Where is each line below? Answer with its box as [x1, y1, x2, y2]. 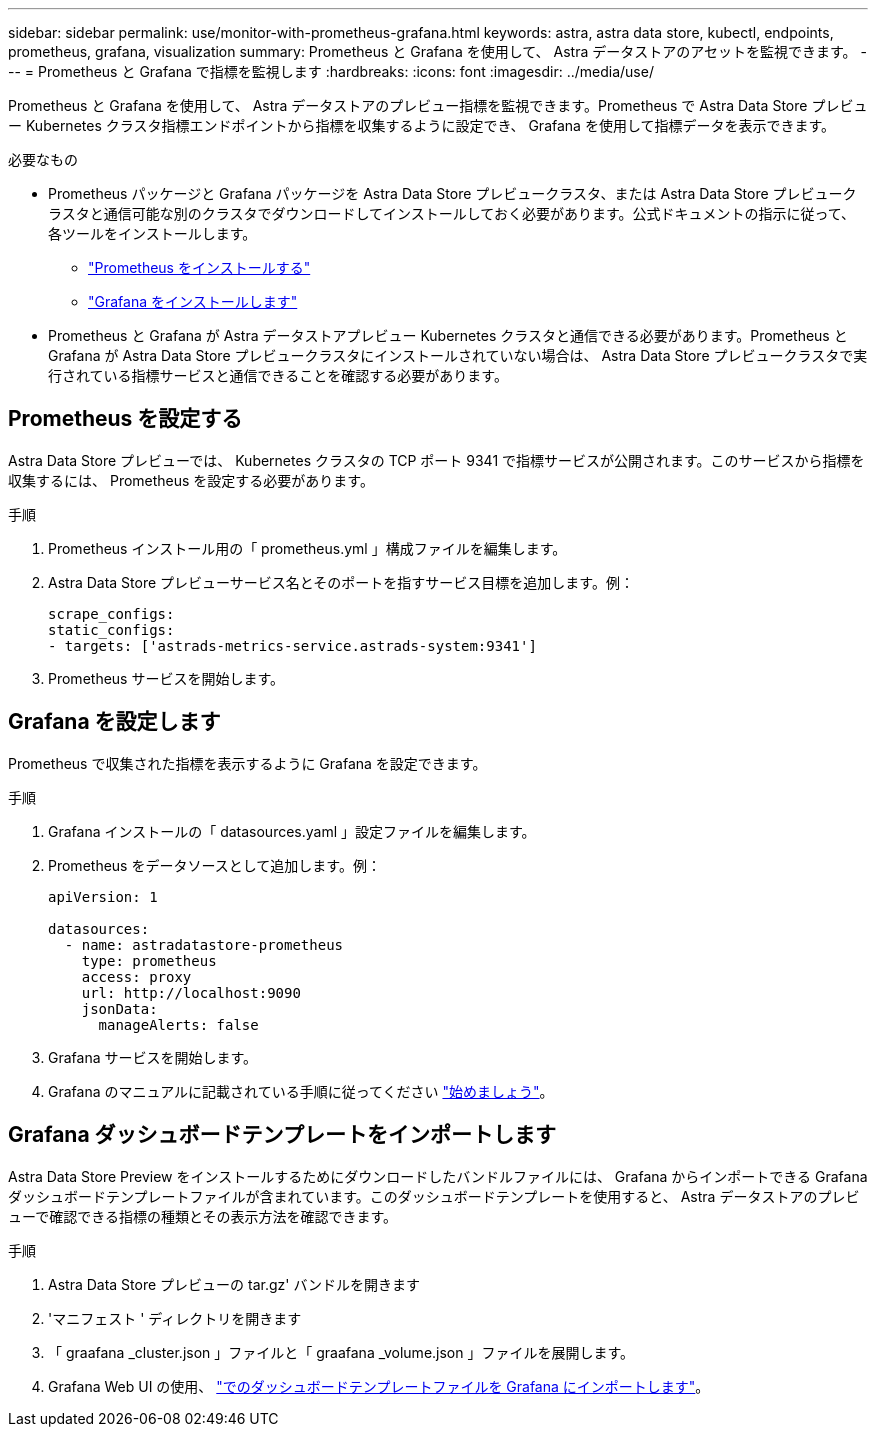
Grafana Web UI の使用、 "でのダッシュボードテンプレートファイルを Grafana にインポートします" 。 [48, 1377, 710, 1395]
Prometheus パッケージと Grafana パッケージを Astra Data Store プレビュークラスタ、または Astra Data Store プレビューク [48, 185, 857, 202]
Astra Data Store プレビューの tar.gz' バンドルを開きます [48, 1275, 421, 1293]
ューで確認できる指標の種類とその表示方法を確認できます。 [8, 1207, 398, 1225]
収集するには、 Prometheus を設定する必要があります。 [8, 471, 374, 489]
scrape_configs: [48, 605, 175, 622]
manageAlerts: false [98, 1016, 259, 1033]
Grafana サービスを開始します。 [48, 1048, 258, 1066]
